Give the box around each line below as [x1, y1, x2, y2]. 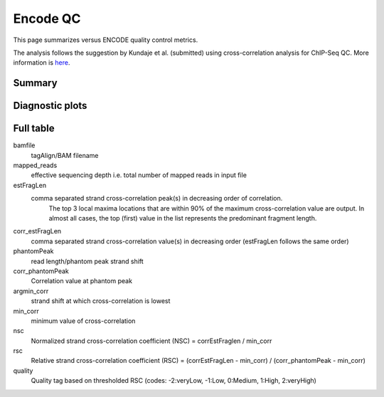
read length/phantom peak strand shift [31, 257, 144, 265]
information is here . [13, 58, 70, 67]
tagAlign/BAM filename [31, 151, 99, 159]
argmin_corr [13, 287, 49, 295]
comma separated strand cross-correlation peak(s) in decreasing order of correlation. [31, 194, 283, 203]
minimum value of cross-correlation [31, 317, 136, 325]
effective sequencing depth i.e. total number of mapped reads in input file [31, 171, 247, 179]
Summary [13, 77, 58, 89]
